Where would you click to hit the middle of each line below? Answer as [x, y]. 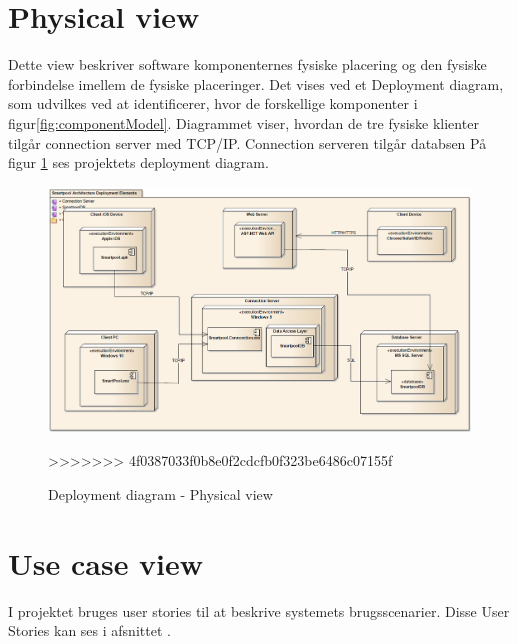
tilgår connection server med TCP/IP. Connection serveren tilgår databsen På [247, 142]
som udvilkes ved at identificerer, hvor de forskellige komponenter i [213, 103]
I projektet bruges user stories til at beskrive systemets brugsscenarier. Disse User [259, 610]
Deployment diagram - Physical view [160, 494]
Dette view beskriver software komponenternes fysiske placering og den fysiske [247, 64]
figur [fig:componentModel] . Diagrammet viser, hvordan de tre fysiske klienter [243, 122]
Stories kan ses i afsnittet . [89, 630]
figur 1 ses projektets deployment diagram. [138, 162]
